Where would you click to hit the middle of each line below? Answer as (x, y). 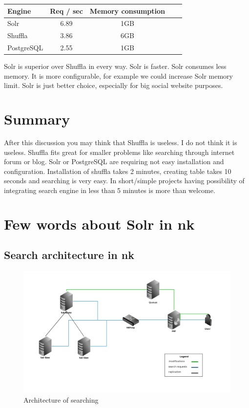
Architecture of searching (61, 399)
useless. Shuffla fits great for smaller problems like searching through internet (119, 152)
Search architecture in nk (69, 255)
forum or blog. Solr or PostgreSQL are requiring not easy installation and (114, 161)
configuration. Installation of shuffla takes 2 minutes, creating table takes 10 (118, 171)
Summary (37, 119)
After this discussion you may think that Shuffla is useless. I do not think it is (121, 142)
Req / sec (66, 11)
